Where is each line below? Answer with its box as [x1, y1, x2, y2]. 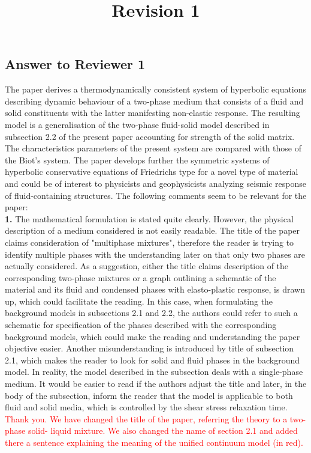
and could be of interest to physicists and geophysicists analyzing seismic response [5, 177, 306, 189]
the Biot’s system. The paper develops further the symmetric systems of [5, 153, 270, 166]
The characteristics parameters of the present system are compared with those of [5, 142, 302, 154]
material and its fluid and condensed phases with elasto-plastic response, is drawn [5, 283, 305, 296]
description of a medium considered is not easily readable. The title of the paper [5, 224, 300, 237]
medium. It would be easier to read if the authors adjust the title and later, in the [5, 377, 307, 390]
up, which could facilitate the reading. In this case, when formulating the [5, 294, 273, 307]
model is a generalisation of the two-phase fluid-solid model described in [5, 118, 270, 130]
